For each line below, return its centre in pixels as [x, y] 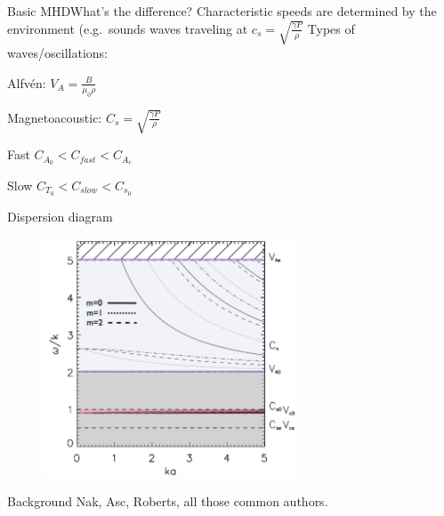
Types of [331, 28]
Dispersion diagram [60, 216]
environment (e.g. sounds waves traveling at [128, 28]
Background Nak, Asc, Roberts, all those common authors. [168, 501]
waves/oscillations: [57, 53]
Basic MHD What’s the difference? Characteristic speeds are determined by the [222, 11]
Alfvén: [27, 82]
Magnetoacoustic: [55, 117]
